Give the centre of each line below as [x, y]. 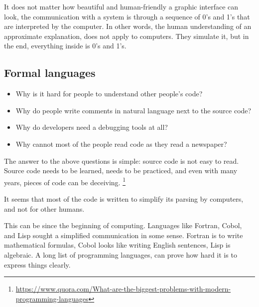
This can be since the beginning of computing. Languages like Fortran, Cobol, [123, 225]
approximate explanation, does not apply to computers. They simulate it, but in [127, 36]
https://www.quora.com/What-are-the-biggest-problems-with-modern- [123, 289]
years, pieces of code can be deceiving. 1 [65, 181]
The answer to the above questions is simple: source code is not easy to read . [122, 160]
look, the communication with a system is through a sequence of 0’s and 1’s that [127, 16]
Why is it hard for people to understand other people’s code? [109, 94]
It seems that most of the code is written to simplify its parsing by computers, [124, 198]
